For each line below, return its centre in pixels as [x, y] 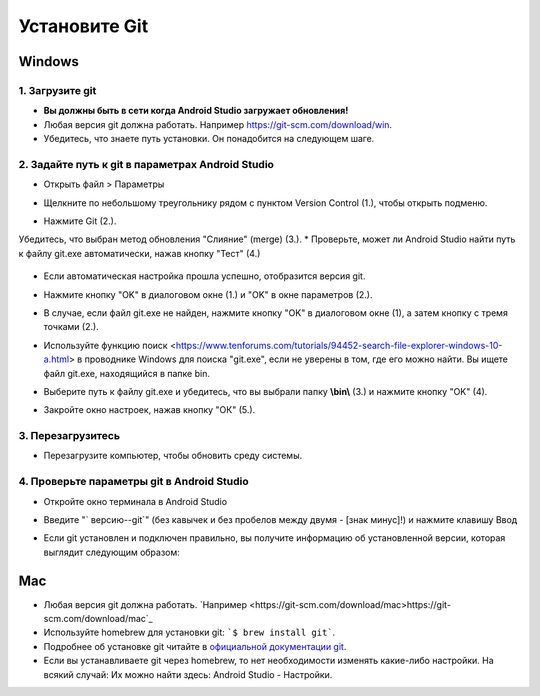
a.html [56, 359]
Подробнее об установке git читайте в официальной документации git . [195, 646]
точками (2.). [71, 327]
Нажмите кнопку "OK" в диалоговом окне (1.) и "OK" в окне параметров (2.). [208, 294]
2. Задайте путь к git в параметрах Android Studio [146, 164]
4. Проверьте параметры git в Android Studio [133, 482]
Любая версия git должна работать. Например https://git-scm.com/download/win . [218, 124]
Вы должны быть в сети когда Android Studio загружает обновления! [196, 111]
